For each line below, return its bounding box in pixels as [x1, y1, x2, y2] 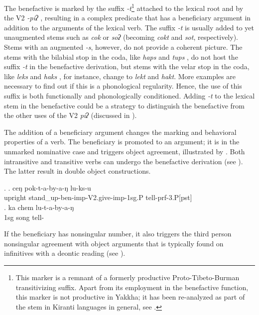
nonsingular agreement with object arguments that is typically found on [4, 238, 224, 248]
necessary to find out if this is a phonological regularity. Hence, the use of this [4, 81, 242, 91]
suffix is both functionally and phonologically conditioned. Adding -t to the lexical [4, 91, 255, 101]
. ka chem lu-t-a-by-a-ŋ [4, 202, 74, 212]
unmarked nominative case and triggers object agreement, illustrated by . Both [4, 146, 245, 156]
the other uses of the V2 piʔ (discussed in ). [4, 110, 137, 120]
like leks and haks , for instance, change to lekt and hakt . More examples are [4, 71, 236, 81]
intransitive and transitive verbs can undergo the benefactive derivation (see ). [4, 156, 243, 166]
